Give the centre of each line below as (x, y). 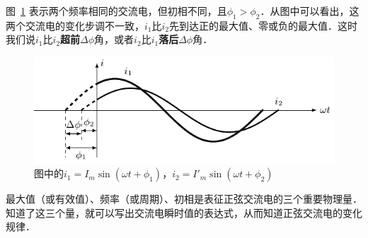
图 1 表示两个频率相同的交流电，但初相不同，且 (116, 11)
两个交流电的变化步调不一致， (75, 25)
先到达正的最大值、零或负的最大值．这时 (264, 25)
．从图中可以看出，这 (310, 11)
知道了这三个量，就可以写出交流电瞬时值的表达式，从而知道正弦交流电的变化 (184, 212)
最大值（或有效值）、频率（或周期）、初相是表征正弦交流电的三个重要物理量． (184, 199)
